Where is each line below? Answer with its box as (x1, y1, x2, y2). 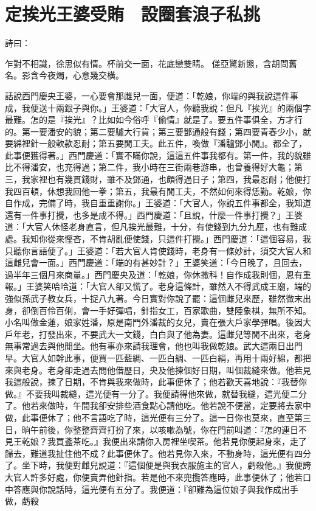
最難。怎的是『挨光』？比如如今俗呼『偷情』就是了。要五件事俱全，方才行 (5, 113, 303, 126)
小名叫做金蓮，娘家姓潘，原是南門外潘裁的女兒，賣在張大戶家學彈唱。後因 (5, 316, 303, 328)
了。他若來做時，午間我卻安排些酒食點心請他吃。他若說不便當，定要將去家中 (5, 399, 311, 412)
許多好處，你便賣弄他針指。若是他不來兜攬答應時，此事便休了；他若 (30, 470, 303, 483)
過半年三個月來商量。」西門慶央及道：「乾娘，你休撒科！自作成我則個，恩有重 (5, 268, 311, 280)
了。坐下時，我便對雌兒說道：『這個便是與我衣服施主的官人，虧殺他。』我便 (5, 459, 303, 471)
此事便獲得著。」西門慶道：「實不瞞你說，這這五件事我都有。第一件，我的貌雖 (5, 148, 311, 161)
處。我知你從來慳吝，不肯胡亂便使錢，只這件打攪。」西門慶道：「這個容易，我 (5, 232, 311, 245)
